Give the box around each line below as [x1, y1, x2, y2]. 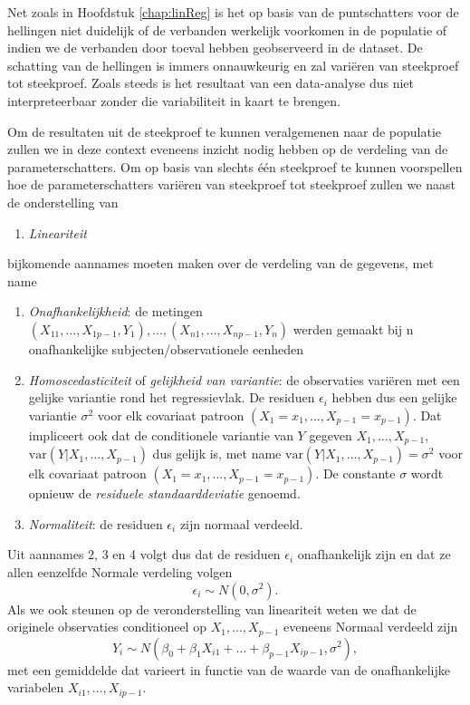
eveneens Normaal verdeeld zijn [283, 617, 458, 636]
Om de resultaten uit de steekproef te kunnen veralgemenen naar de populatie [7, 121, 442, 140]
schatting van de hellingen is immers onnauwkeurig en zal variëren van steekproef [7, 55, 459, 74]
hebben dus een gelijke [331, 388, 457, 407]
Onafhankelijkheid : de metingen [28, 302, 203, 321]
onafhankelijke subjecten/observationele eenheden [28, 339, 303, 358]
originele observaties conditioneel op [7, 617, 206, 636]
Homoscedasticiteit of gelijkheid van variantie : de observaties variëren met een [28, 370, 460, 389]
